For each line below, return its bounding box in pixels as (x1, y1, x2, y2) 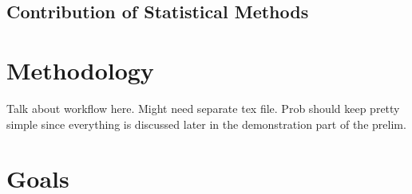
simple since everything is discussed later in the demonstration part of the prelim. (6, 115, 406, 132)
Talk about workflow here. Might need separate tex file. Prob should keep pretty (6, 99, 400, 116)
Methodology (6, 53, 154, 86)
